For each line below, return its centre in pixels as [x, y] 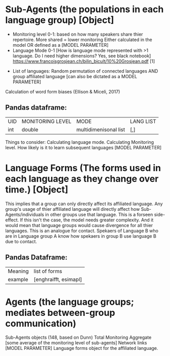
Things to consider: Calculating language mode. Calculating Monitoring [80, 142]
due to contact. [21, 241]
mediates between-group [60, 313]
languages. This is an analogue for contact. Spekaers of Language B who [82, 231]
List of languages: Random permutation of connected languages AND [85, 71]
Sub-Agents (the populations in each [84, 9]
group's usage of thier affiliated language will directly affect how [73, 209]
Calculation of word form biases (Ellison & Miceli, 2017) [63, 91]
